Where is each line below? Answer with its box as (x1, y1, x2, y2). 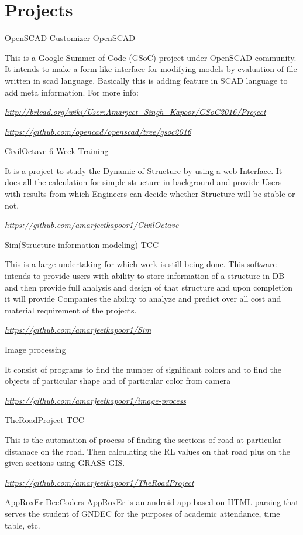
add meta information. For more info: (5, 86, 139, 98)
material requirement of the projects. (5, 304, 137, 316)
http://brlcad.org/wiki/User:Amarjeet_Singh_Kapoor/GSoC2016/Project (5, 105, 266, 118)
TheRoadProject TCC (5, 414, 84, 426)
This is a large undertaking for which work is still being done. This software (5, 258, 277, 270)
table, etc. (5, 519, 40, 531)
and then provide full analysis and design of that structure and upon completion (5, 281, 293, 293)
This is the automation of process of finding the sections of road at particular (5, 433, 282, 445)
